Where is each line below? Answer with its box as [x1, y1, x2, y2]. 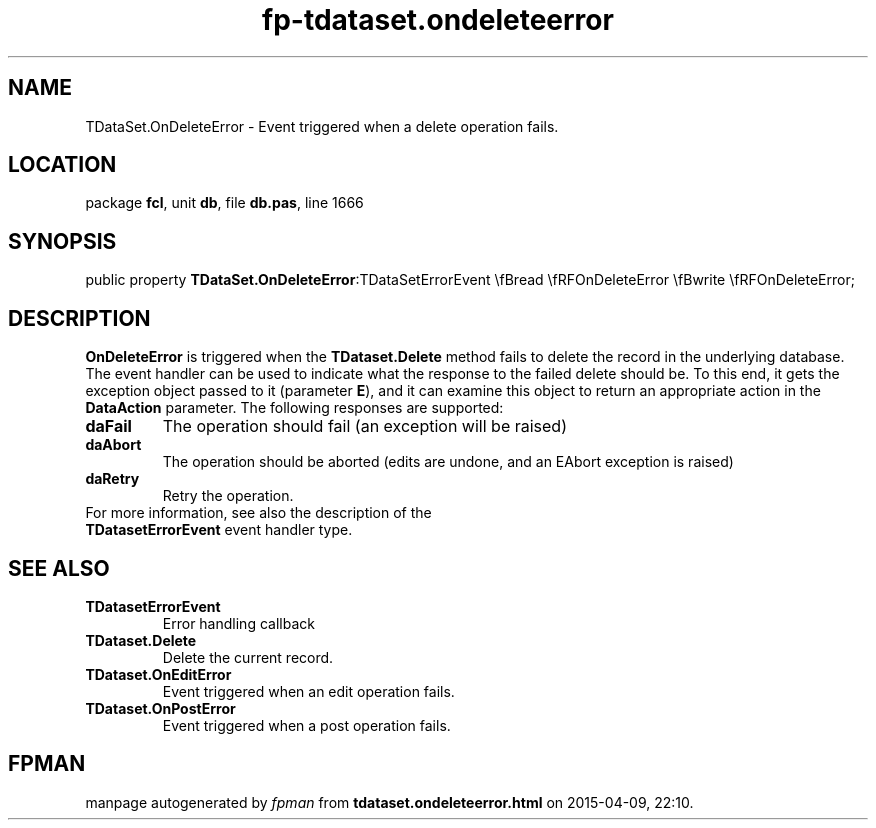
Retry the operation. [162, 487, 294, 505]
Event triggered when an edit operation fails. [162, 682, 455, 700]
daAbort [85, 436, 142, 454]
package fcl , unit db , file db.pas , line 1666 [85, 194, 364, 212]
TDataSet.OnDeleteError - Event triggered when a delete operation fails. [85, 117, 559, 135]
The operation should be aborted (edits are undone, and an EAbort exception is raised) [162, 453, 734, 471]
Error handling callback [162, 614, 315, 632]
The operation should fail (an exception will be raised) [162, 416, 567, 437]
